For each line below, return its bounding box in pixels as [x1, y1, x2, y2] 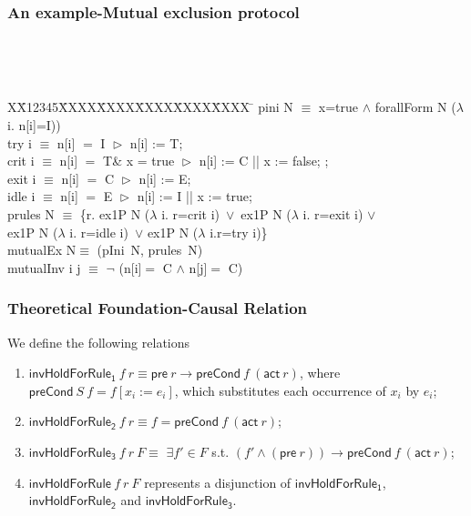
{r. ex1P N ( [79, 205, 150, 224]
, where [299, 363, 341, 382]
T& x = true [103, 151, 175, 170]
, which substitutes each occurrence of [174, 380, 386, 400]
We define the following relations [7, 332, 190, 351]
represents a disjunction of [144, 472, 292, 491]
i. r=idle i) [69, 222, 128, 241]
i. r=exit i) [302, 205, 363, 224]
